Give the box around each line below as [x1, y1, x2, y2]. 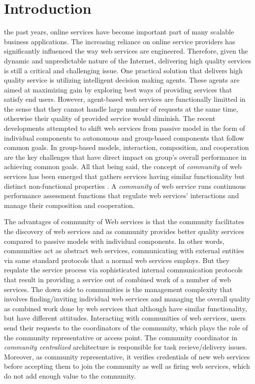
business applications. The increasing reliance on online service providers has [4, 36, 235, 46]
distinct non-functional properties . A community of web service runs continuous [4, 180, 246, 191]
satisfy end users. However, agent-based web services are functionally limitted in [4, 94, 246, 104]
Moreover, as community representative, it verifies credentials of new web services [4, 351, 250, 361]
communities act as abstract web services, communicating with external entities [4, 245, 244, 256]
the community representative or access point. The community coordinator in [4, 332, 238, 342]
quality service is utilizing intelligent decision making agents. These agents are [4, 75, 240, 85]
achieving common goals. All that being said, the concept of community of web [4, 161, 242, 172]
